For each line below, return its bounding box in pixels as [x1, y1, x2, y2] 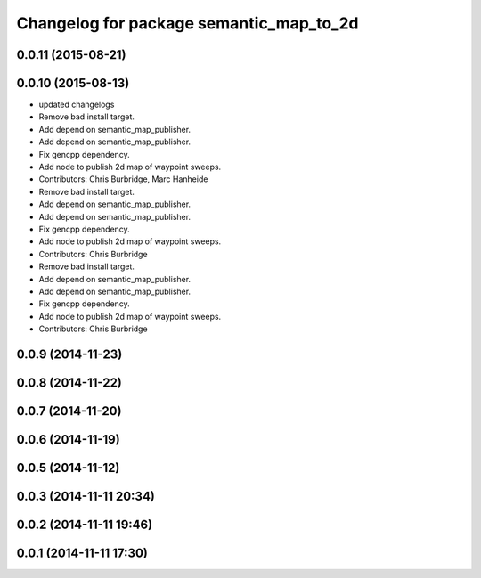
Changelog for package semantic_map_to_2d [16, 13, 359, 33]
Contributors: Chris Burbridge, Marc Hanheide [38, 174, 208, 184]
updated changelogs [38, 99, 115, 110]
